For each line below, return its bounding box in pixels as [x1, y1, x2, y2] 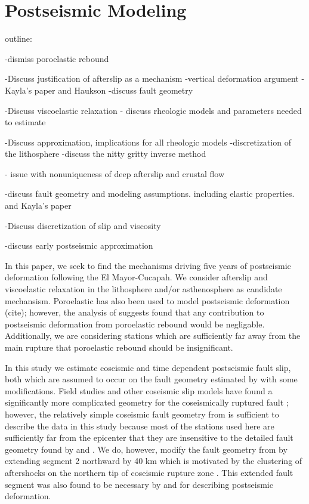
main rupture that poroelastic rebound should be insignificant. [5, 341, 233, 353]
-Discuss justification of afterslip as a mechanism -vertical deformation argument [5, 72, 299, 85]
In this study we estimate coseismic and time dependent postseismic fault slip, [5, 361, 291, 373]
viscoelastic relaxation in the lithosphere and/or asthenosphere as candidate [5, 283, 282, 295]
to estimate [5, 116, 46, 128]
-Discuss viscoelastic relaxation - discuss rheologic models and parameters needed [5, 104, 302, 116]
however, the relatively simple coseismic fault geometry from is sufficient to [5, 407, 279, 420]
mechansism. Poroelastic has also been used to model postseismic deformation [5, 294, 290, 307]
